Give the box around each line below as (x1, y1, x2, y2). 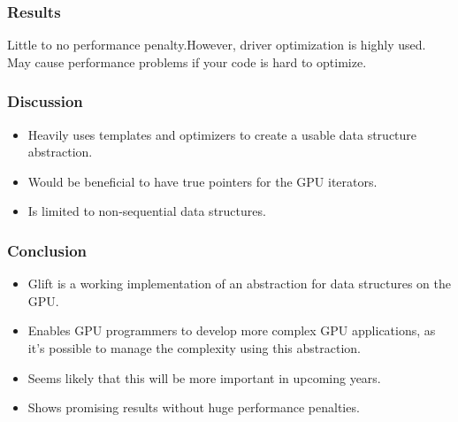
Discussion (7, 90, 83, 112)
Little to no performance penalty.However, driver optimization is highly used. (7, 35, 426, 54)
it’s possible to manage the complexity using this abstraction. (27, 339, 361, 357)
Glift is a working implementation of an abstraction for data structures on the (27, 274, 451, 293)
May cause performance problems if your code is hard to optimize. (7, 52, 367, 71)
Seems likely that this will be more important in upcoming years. (27, 368, 381, 387)
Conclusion (7, 239, 87, 261)
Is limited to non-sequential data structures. (27, 202, 266, 220)
